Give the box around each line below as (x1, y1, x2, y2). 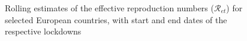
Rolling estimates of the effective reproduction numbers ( (5, 2, 214, 14)
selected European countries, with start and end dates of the (5, 13, 227, 26)
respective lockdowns (5, 25, 82, 37)
